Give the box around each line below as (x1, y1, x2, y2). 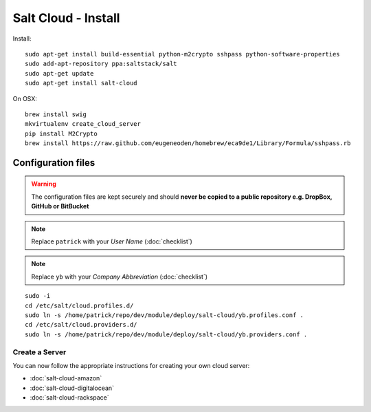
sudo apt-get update (25, 69, 94, 77)
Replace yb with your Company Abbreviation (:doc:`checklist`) (31, 272, 208, 281)
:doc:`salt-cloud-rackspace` (30, 393, 109, 402)
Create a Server (12, 347, 67, 357)
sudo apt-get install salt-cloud (25, 79, 137, 87)
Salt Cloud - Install (12, 10, 120, 25)
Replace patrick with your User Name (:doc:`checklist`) (31, 237, 192, 246)
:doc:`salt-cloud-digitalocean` (30, 384, 115, 392)
